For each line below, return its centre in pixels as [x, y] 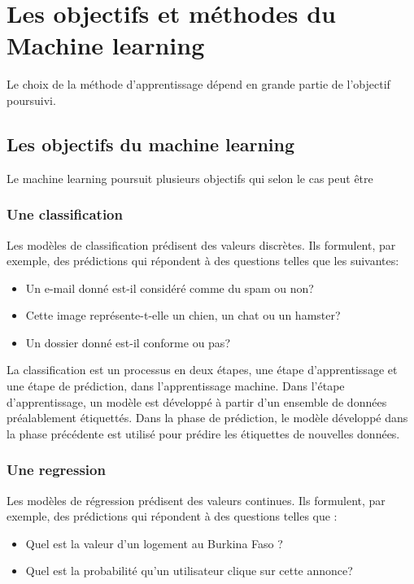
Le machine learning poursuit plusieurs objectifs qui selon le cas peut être [190, 178]
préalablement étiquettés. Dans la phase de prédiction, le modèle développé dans [207, 418]
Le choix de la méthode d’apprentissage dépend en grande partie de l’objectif [198, 84]
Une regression [56, 470]
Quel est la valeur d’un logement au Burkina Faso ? [154, 543]
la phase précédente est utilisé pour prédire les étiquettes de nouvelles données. [203, 433]
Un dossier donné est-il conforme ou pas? [128, 342]
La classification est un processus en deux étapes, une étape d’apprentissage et [202, 370]
